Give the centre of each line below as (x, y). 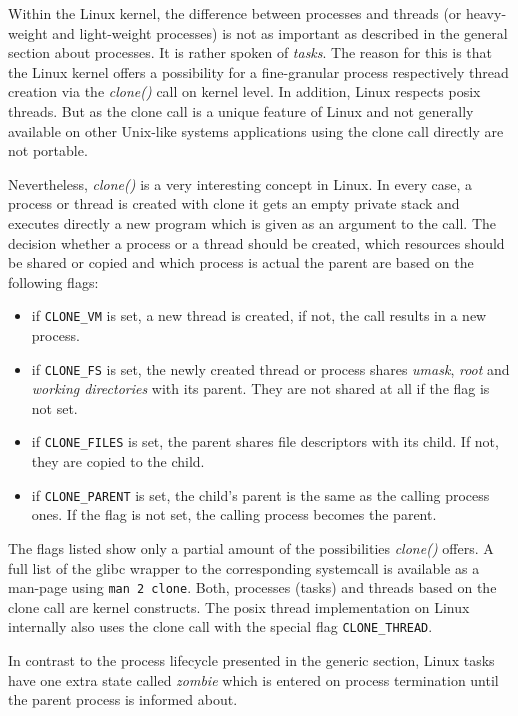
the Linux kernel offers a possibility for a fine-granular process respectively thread (258, 71)
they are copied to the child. (118, 461)
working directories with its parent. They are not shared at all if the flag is (260, 388)
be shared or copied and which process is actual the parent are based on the (241, 262)
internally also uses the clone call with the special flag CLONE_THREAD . (220, 626)
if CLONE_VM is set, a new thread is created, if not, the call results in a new (259, 315)
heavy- (486, 13)
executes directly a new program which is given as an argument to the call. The (252, 222)
